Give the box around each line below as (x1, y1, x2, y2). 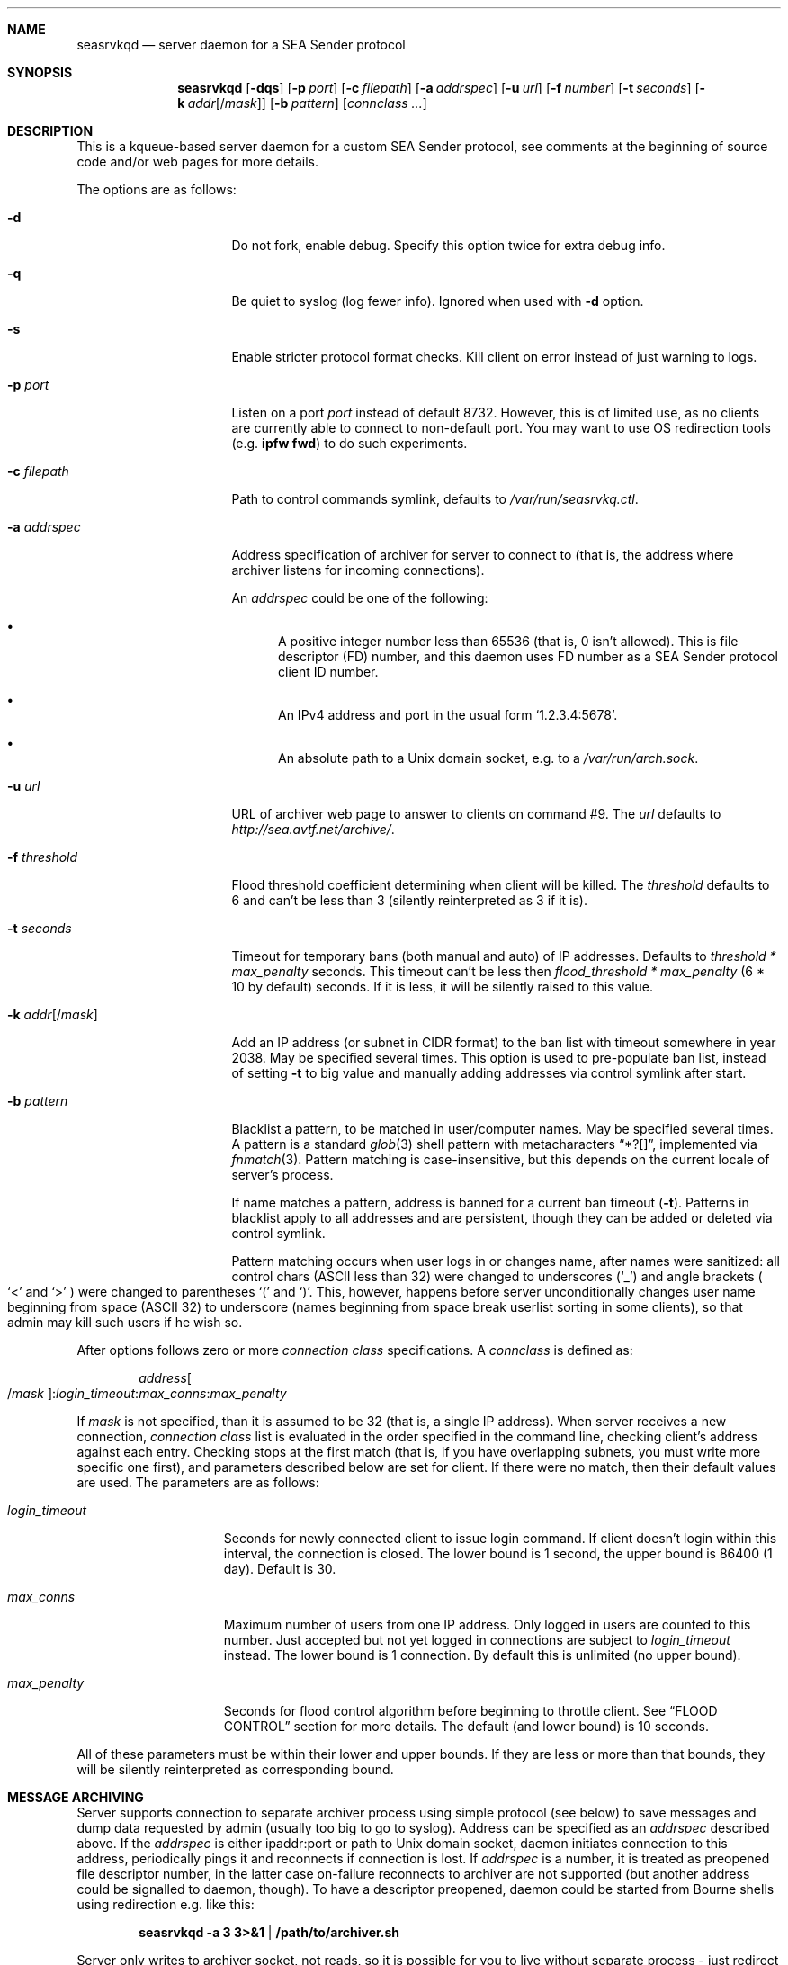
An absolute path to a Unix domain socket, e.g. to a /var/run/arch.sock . (278, 750, 699, 766)
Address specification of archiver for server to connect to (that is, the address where (231, 547, 734, 562)
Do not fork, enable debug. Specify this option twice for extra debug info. (231, 238, 666, 253)
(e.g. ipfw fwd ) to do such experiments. (231, 435, 468, 451)
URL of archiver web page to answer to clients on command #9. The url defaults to (231, 806, 721, 821)
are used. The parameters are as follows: (76, 1475, 319, 1490)
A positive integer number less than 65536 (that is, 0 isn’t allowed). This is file (278, 633, 739, 649)
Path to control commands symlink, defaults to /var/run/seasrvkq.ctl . (231, 491, 639, 507)
